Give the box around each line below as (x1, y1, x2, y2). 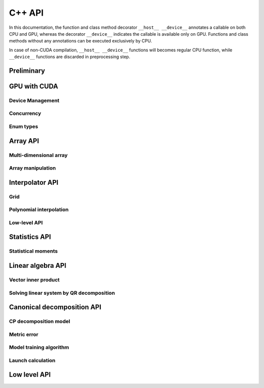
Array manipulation (9, 165, 56, 172)
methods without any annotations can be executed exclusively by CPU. (9, 38, 152, 44)
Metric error (9, 331, 39, 338)
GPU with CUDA (9, 82, 58, 90)
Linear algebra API (9, 261, 66, 270)
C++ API (9, 7, 44, 18)
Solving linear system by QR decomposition (9, 289, 115, 296)
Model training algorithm (9, 344, 69, 351)
